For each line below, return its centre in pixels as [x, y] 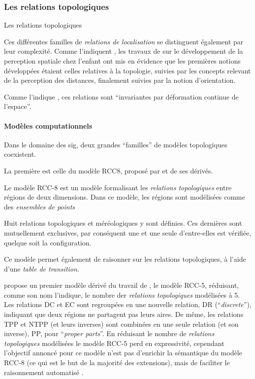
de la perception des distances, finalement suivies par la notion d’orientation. [120, 80]
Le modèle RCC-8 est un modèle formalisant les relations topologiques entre [118, 187]
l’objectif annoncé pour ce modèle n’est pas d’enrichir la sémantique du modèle [123, 353]
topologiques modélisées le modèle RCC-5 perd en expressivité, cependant [114, 343]
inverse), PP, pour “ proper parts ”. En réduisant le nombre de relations [109, 333]
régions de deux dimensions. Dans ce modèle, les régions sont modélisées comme [125, 197]
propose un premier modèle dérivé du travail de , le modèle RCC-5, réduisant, [121, 285]
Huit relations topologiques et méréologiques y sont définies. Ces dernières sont [123, 223]
